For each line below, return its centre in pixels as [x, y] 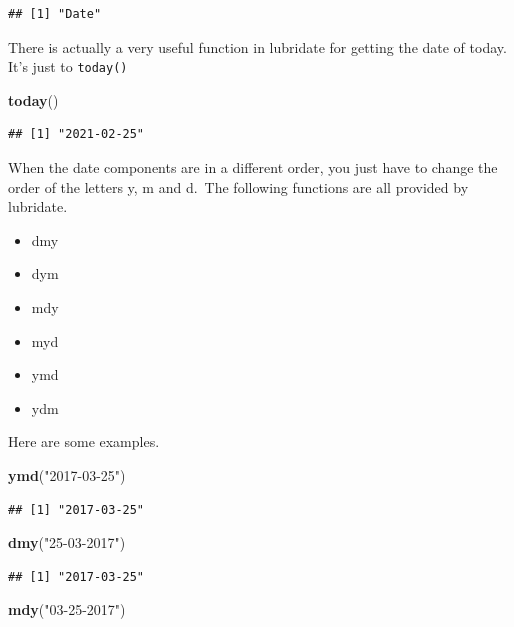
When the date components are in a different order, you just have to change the [253, 167]
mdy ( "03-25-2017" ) [67, 609]
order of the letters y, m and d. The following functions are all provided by [238, 186]
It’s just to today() [68, 66]
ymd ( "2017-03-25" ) [67, 474]
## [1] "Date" [55, 14]
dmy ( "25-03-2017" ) [67, 542]
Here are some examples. [84, 441]
